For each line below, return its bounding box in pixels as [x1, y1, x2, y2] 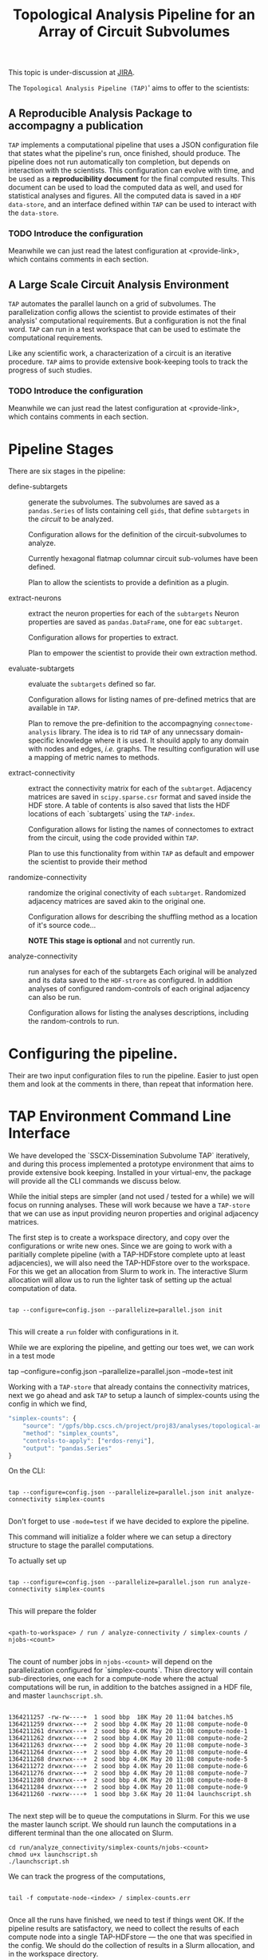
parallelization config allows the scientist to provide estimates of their [8, 308, 237, 317]
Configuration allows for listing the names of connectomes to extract [28, 825, 254, 835]
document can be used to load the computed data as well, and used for [8, 182, 243, 192]
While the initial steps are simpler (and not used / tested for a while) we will [8, 1192, 255, 1201]
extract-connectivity [8, 768, 76, 778]
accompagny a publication [8, 118, 144, 133]
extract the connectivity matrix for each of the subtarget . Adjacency [28, 783, 253, 793]
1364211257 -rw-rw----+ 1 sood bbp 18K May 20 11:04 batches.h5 [8, 1713, 234, 1722]
